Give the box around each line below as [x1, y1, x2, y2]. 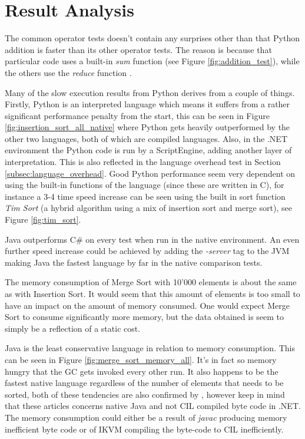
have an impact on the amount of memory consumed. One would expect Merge [5, 299, 290, 311]
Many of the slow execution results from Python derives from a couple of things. [5, 86, 295, 98]
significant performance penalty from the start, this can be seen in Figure [5, 109, 270, 121]
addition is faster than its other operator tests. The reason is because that [5, 43, 272, 55]
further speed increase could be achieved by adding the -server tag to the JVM [5, 245, 290, 257]
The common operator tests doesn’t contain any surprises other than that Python [5, 32, 300, 44]
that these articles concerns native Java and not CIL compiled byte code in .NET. [5, 400, 301, 412]
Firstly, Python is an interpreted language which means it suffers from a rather [5, 98, 290, 110]
